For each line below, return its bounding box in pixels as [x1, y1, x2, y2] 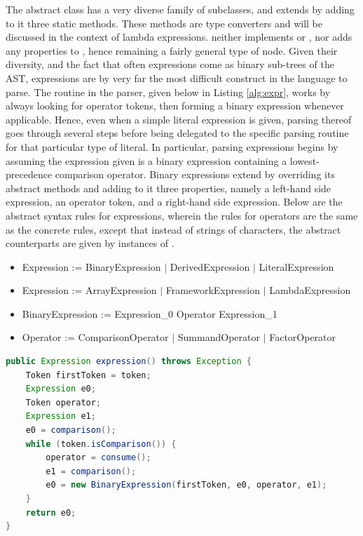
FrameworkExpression [165, 283, 260, 297]
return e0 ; [25, 507, 76, 518]
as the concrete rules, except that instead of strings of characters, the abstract [6, 222, 341, 236]
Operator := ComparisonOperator [22, 330, 169, 344]
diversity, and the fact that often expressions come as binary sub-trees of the [6, 57, 334, 72]
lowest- [289, 153, 320, 168]
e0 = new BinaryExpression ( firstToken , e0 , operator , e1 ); [46, 480, 327, 490]
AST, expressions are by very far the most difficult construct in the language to [6, 70, 348, 85]
